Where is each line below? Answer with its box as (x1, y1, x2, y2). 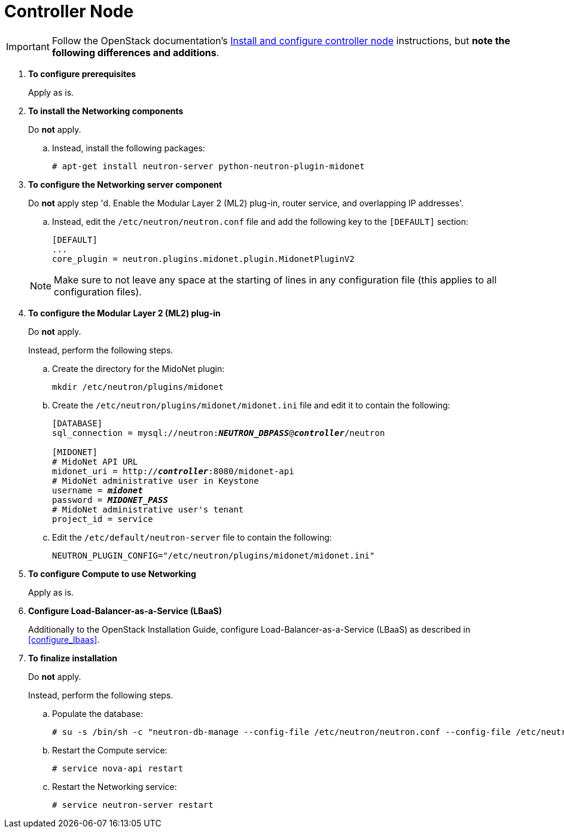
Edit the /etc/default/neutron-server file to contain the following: (52, 532, 332, 542)
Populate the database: (52, 708, 143, 719)
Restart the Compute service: (52, 744, 167, 755)
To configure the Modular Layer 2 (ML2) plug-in (28, 307, 221, 318)
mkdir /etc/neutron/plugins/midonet (52, 382, 224, 392)
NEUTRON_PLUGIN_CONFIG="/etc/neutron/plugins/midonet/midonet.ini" (52, 550, 375, 560)
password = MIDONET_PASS (52, 495, 168, 505)
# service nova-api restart (52, 763, 184, 773)
